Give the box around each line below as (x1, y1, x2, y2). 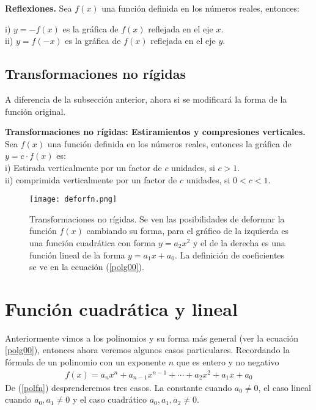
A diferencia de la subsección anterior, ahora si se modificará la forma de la (5, 92, 287, 105)
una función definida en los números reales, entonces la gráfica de (47, 137, 292, 150)
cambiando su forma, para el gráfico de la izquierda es (86, 224, 288, 237)
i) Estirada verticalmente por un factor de (5, 161, 162, 174)
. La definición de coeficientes (174, 248, 285, 261)
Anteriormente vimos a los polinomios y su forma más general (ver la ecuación (5, 331, 299, 344)
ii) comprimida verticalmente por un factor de (5, 173, 177, 186)
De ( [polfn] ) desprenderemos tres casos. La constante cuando (5, 381, 232, 394)
